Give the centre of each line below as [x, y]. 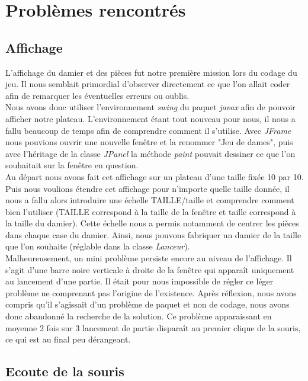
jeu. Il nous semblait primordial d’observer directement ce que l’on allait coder [148, 84]
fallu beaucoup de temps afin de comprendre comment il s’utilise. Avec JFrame [148, 130]
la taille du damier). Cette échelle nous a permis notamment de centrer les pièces [152, 223]
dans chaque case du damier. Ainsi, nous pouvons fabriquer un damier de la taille [153, 234]
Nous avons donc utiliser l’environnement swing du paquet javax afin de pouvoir [150, 107]
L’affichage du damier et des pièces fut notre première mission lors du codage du [151, 72]
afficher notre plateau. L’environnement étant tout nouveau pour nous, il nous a [150, 118]
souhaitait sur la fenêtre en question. [72, 165]
